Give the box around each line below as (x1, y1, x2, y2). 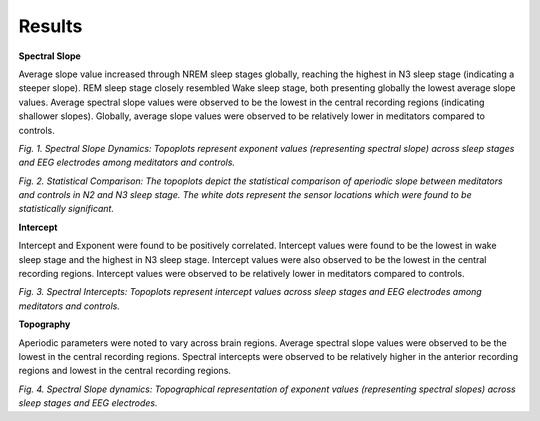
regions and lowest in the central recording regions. (18, 365, 232, 377)
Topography (18, 318, 71, 330)
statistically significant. (18, 203, 115, 215)
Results (18, 15, 83, 37)
